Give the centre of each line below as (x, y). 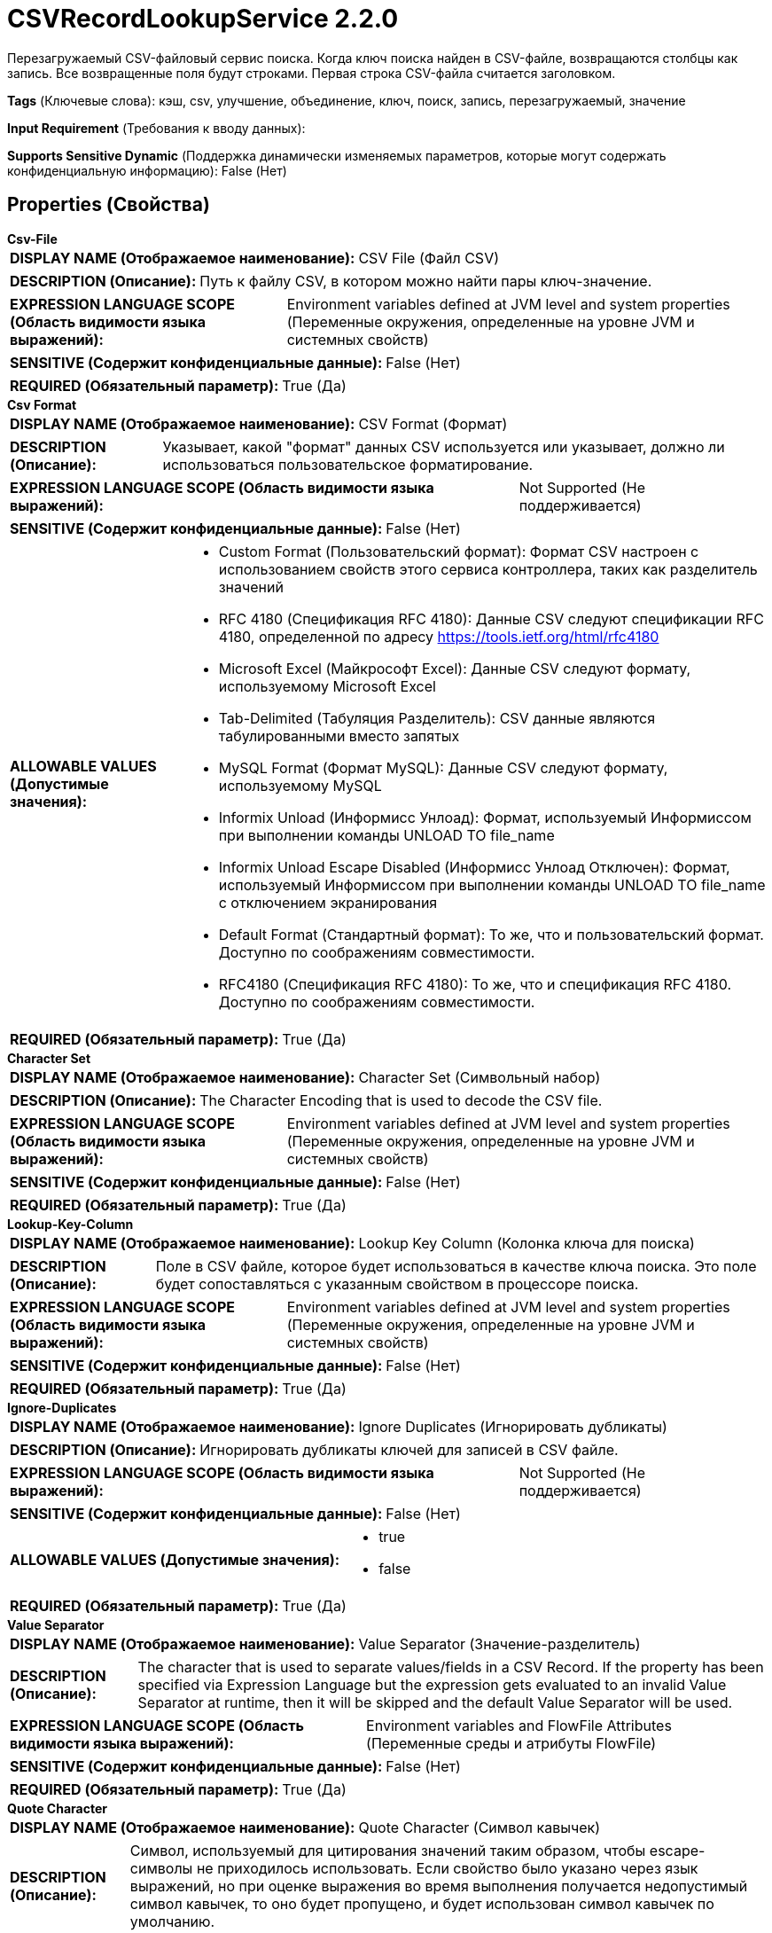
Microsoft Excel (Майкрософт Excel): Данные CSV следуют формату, (455, 668)
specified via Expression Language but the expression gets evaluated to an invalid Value (432, 1684)
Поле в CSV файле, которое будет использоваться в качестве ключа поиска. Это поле (456, 1266)
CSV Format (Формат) (433, 423)
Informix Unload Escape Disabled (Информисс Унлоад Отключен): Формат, (474, 867)
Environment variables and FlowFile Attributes (519, 1725)
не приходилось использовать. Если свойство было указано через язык (447, 1868)
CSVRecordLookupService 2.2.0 (203, 19)
